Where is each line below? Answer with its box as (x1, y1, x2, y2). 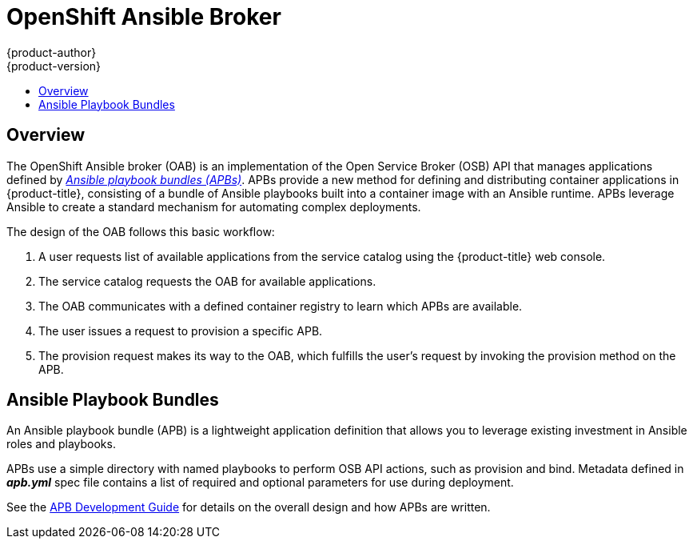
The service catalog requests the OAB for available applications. (38, 274, 376, 288)
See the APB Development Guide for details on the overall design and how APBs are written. (6, 500, 491, 515)
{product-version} (6, 58, 102, 73)
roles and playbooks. (6, 437, 116, 451)
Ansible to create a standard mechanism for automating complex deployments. (6, 199, 421, 214)
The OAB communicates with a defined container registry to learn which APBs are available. (38, 299, 523, 313)
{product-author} (6, 45, 97, 59)
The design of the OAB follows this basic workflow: (6, 224, 275, 238)
